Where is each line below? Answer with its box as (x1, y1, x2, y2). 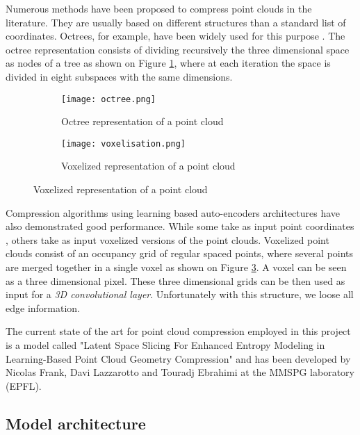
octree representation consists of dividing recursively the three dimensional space (6, 42, 350, 56)
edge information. (6, 300, 81, 315)
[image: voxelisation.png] (61, 138, 186, 149)
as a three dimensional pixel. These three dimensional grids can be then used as (6, 273, 345, 288)
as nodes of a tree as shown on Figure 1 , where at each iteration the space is (6, 56, 331, 70)
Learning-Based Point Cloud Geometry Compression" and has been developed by (6, 351, 351, 366)
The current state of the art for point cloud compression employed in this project (6, 324, 351, 338)
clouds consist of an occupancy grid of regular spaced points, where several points (6, 246, 354, 261)
